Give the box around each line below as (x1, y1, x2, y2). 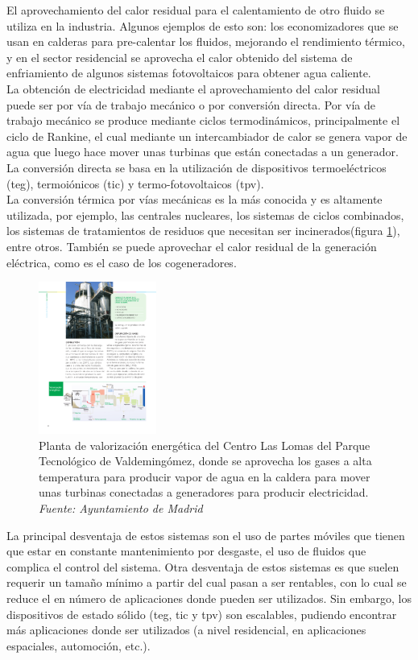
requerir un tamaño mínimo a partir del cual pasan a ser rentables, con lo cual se (6, 574, 407, 591)
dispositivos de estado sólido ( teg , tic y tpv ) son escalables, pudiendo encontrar (6, 605, 397, 622)
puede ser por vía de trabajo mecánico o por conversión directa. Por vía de (6, 96, 375, 113)
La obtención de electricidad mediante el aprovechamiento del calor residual (6, 80, 380, 97)
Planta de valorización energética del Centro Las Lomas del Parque (39, 436, 370, 453)
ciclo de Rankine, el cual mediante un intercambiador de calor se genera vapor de (6, 127, 408, 144)
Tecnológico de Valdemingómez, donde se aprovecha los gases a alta (39, 452, 372, 469)
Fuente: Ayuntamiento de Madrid (39, 500, 203, 517)
